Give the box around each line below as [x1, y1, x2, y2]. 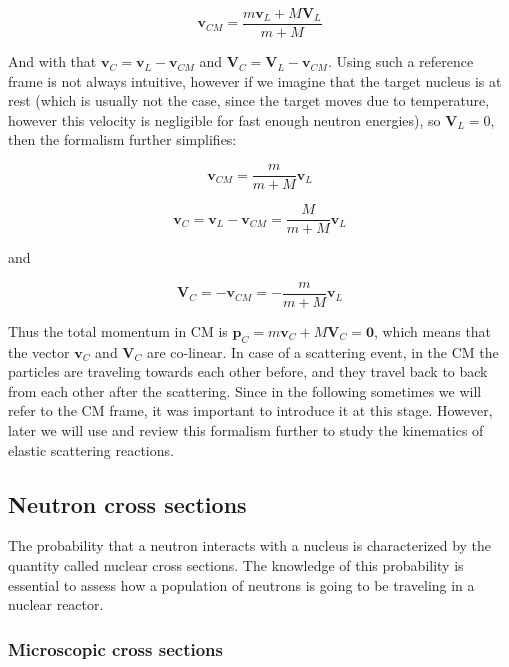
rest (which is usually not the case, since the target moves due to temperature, [8, 90, 490, 111]
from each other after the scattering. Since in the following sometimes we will [8, 380, 482, 401]
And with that [8, 51, 97, 72]
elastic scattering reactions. [8, 439, 174, 460]
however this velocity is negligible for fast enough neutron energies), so [8, 109, 441, 130]
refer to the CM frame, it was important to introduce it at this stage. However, [8, 400, 493, 421]
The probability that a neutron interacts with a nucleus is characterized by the [8, 535, 492, 556]
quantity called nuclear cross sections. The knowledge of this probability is [8, 554, 464, 575]
